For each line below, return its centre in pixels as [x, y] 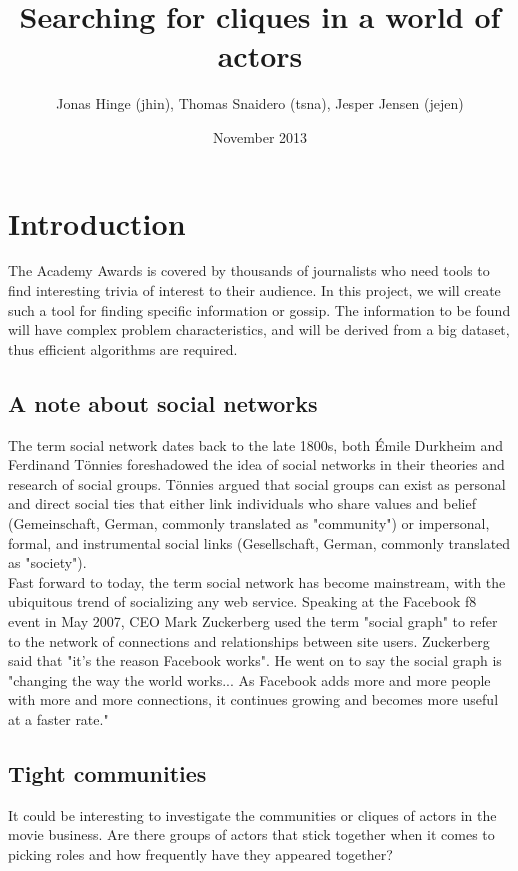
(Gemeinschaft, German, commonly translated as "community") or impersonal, [249, 522]
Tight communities [107, 772]
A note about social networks [163, 402]
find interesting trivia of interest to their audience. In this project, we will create [254, 290]
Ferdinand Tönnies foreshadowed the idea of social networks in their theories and [256, 464]
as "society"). [47, 562]
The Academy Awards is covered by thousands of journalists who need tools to [249, 270]
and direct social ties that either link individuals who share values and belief [242, 503]
